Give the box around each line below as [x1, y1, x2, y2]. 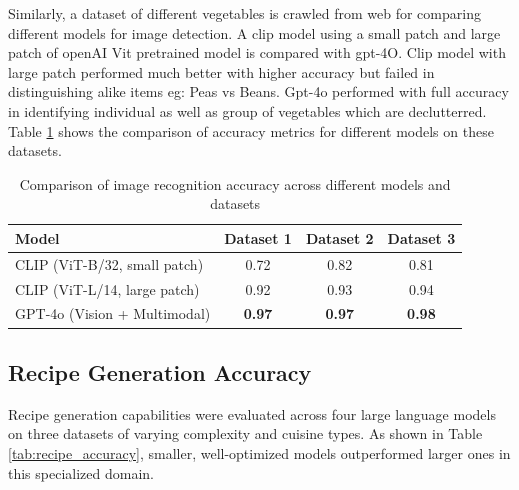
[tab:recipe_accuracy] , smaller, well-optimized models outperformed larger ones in [8, 442, 511, 463]
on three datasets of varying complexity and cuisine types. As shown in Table [8, 423, 483, 444]
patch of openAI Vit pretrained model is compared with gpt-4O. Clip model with [8, 42, 506, 63]
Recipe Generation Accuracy [8, 356, 312, 387]
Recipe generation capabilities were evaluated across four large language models [8, 403, 496, 424]
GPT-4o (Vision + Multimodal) [15, 303, 211, 324]
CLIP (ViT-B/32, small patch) [15, 253, 204, 274]
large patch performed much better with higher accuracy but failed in [8, 61, 435, 82]
